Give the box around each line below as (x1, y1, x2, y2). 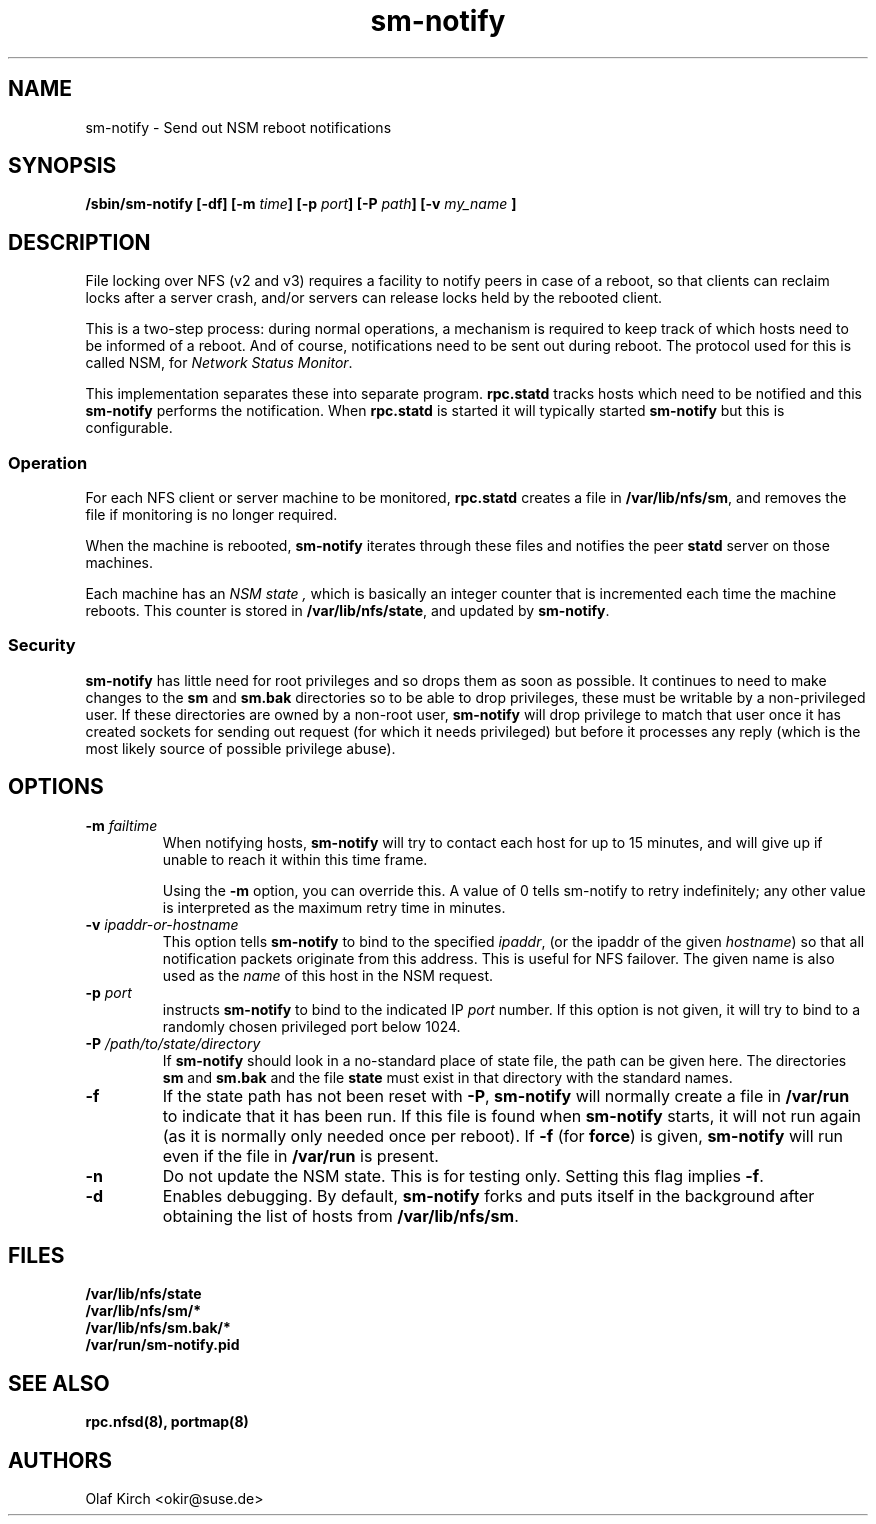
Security (8, 635, 76, 656)
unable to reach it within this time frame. (162, 850, 428, 868)
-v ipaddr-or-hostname (85, 915, 239, 933)
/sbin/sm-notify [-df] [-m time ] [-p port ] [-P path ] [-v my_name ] (85, 195, 517, 213)
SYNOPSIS (8, 153, 117, 179)
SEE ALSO (8, 1370, 110, 1396)
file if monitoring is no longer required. (85, 506, 338, 524)
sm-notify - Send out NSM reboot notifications (85, 118, 392, 136)
